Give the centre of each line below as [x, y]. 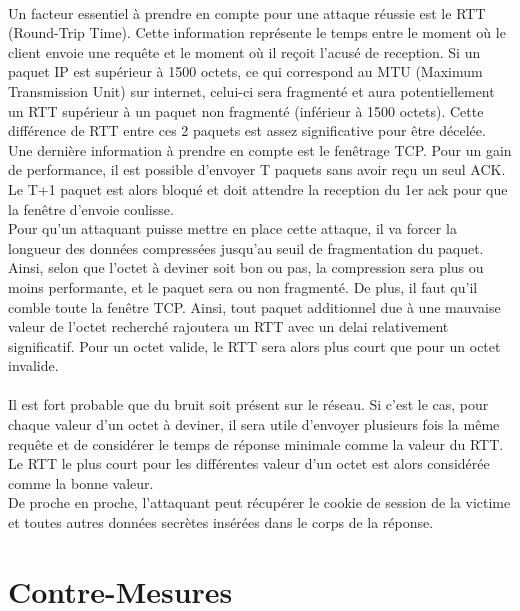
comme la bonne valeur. [81, 482]
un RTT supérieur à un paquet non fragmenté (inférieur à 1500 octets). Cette [246, 110]
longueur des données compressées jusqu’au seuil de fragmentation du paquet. [246, 247]
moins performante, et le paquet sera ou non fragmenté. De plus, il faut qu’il [243, 286]
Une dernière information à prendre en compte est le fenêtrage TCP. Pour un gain [260, 149]
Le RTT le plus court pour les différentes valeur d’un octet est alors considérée [249, 463]
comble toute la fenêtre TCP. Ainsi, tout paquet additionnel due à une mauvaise [254, 306]
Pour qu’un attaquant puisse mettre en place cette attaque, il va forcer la [232, 228]
